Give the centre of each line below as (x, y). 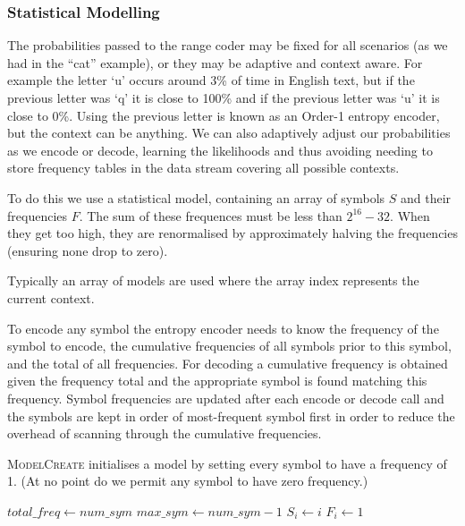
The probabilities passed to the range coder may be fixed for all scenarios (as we (228, 45)
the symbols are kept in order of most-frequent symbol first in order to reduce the (231, 416)
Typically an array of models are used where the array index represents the (213, 280)
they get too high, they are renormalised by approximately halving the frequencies (232, 233)
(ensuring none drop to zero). (88, 250)
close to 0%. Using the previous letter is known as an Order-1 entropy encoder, (224, 115)
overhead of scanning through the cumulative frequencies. (165, 433)
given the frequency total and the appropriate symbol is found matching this (217, 381)
